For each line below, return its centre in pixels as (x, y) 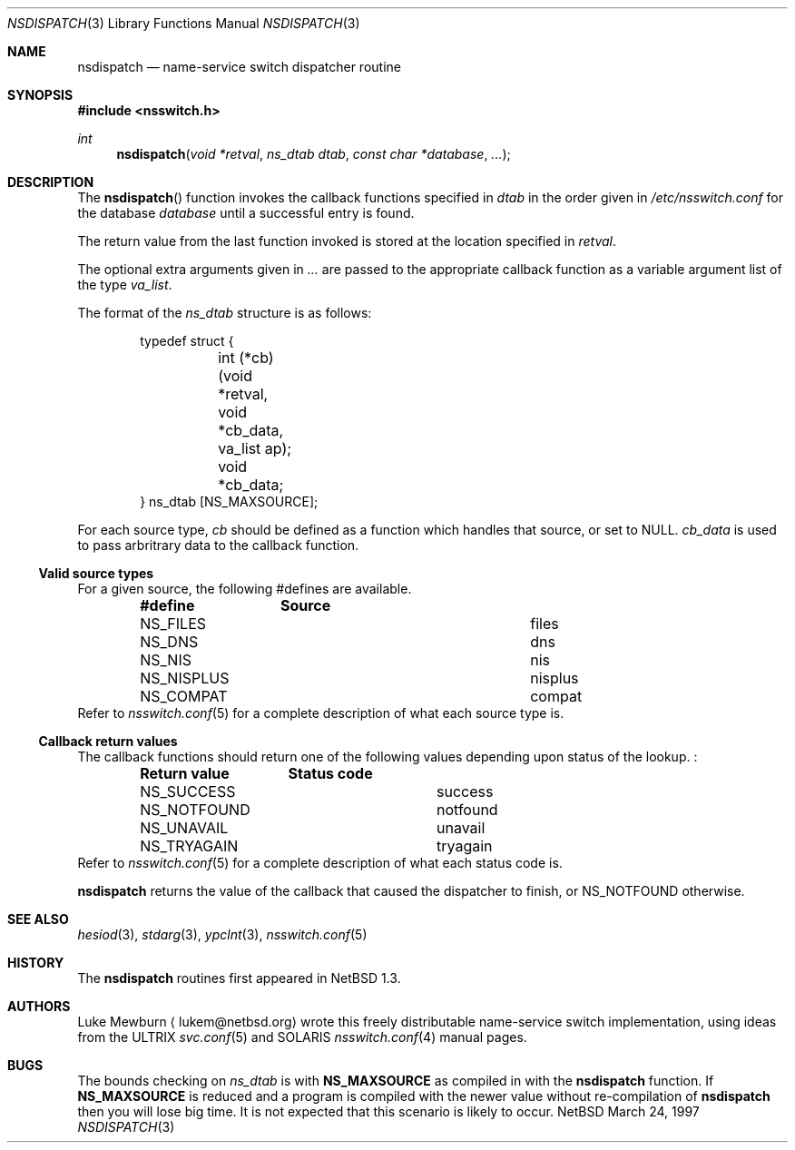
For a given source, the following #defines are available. (245, 589)
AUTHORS (39, 1006)
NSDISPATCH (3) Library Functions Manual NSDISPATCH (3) (184, 23)
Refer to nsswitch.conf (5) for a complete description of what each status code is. (320, 863)
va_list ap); (255, 448)
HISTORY (36, 963)
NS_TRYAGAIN (189, 846)
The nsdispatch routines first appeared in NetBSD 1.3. (239, 978)
